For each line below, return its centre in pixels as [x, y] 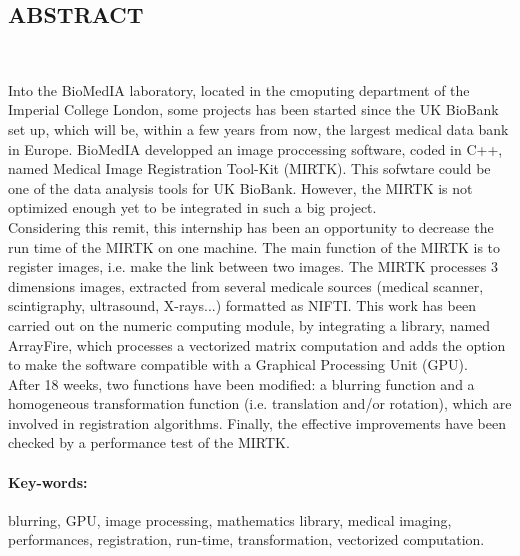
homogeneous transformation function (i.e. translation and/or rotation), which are [260, 403]
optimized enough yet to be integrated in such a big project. [192, 207]
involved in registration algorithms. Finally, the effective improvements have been [257, 422]
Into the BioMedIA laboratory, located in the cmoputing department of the [239, 89]
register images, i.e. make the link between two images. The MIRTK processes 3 [253, 266]
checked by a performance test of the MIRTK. [149, 442]
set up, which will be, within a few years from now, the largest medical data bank [258, 128]
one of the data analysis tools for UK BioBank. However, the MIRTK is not [240, 187]
